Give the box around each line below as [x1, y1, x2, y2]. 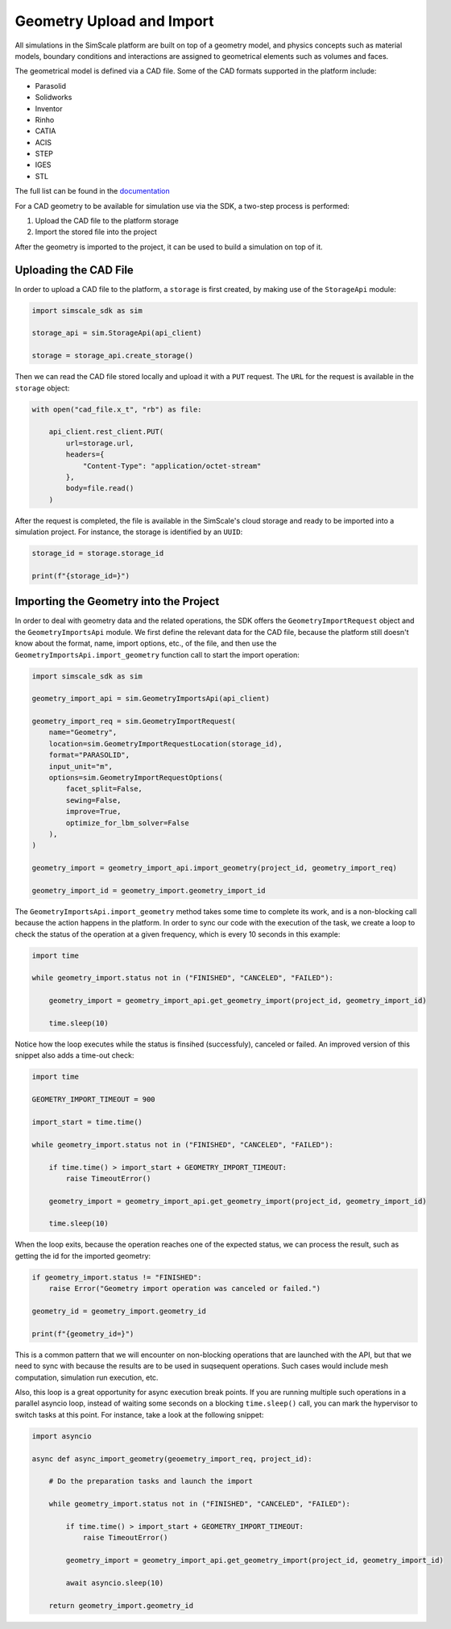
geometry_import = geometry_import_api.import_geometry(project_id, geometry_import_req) [31, 863, 398, 873]
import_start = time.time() [31, 1117, 143, 1126]
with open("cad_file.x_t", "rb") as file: [31, 404, 202, 414]
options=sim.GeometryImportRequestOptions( [48, 773, 223, 783]
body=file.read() [65, 484, 134, 493]
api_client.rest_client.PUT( [48, 428, 164, 436]
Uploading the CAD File [14, 263, 134, 277]
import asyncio [31, 1431, 92, 1440]
